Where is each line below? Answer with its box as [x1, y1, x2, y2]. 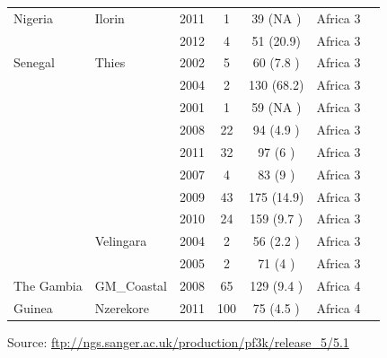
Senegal [13, 53, 55, 72]
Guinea [13, 298, 53, 317]
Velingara [94, 231, 147, 250]
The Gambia [13, 275, 83, 294]
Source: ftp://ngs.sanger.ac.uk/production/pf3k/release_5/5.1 [7, 332, 349, 351]
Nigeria [13, 8, 53, 27]
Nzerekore [94, 298, 150, 317]
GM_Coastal [94, 275, 168, 294]
